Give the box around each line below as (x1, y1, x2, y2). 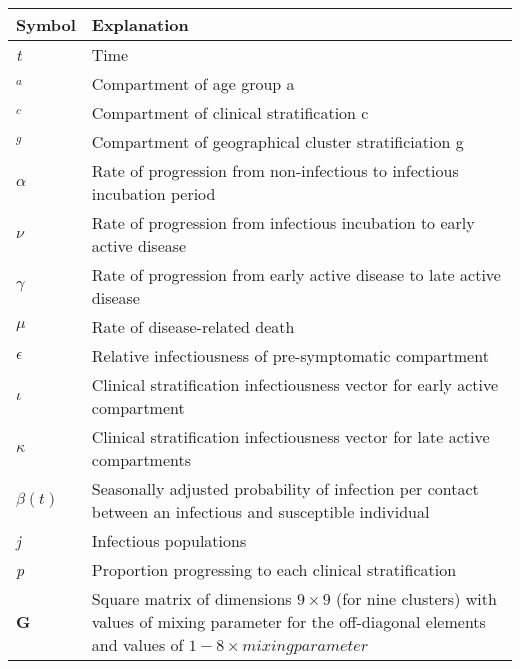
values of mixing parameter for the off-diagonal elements (91, 610, 486, 633)
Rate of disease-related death (91, 315, 295, 338)
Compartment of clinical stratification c (91, 101, 369, 124)
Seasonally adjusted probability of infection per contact (91, 477, 479, 500)
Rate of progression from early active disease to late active (91, 263, 501, 286)
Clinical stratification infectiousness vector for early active (91, 373, 499, 396)
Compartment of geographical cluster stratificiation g (91, 130, 464, 153)
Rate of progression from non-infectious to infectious (91, 159, 459, 182)
